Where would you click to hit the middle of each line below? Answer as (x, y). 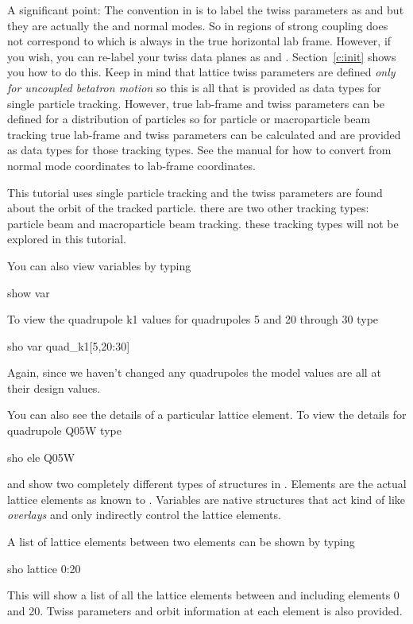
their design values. (54, 388)
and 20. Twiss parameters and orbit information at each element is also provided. (205, 610)
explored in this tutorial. (67, 239)
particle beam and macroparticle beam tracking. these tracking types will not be (203, 223)
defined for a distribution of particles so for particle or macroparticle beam (189, 119)
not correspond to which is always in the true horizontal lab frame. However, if (199, 41)
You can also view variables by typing (99, 265)
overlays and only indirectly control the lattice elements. (144, 515)
